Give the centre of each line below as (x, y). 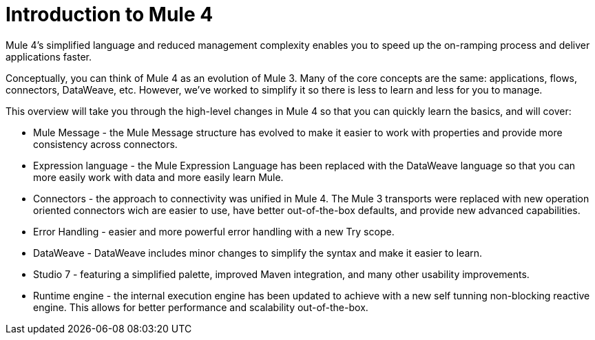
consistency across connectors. (105, 144)
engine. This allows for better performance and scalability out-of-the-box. (201, 307)
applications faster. (49, 56)
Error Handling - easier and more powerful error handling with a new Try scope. (214, 231)
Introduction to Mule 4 (109, 14)
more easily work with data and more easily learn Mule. (158, 177)
